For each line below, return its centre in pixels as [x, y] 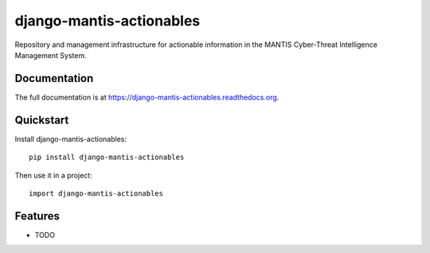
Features [37, 216]
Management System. [51, 55]
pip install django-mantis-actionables [107, 158]
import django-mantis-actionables [96, 193]
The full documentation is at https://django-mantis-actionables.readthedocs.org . [147, 97]
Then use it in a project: [53, 175]
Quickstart [42, 120]
